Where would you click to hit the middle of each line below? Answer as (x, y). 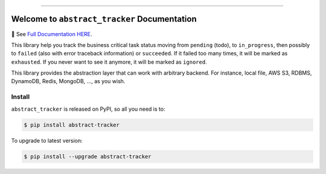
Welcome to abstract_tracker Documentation (104, 19)
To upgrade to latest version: (47, 140)
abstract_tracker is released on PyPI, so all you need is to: (88, 109)
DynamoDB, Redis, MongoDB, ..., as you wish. (68, 81)
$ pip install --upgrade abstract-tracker (88, 156)
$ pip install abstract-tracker (72, 125)
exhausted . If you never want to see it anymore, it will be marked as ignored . (109, 62)
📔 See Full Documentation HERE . (52, 34)
